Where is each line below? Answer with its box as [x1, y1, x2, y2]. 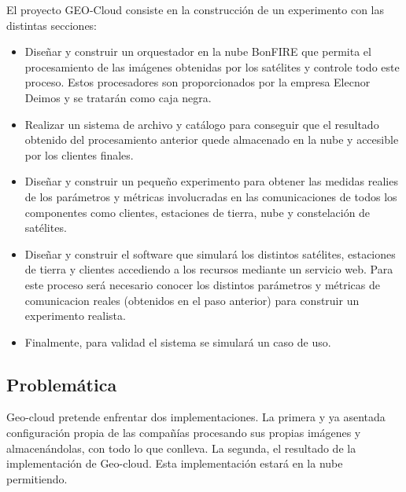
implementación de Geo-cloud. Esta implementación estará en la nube [6, 455, 343, 472]
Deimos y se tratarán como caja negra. [24, 89, 212, 105]
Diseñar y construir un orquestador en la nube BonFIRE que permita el [24, 43, 371, 60]
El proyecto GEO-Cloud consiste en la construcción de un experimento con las [6, 2, 385, 17]
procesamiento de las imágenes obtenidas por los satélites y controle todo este [24, 58, 400, 75]
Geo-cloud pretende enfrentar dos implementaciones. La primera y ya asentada [6, 409, 386, 425]
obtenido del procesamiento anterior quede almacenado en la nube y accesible [24, 131, 399, 148]
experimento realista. [24, 307, 126, 324]
